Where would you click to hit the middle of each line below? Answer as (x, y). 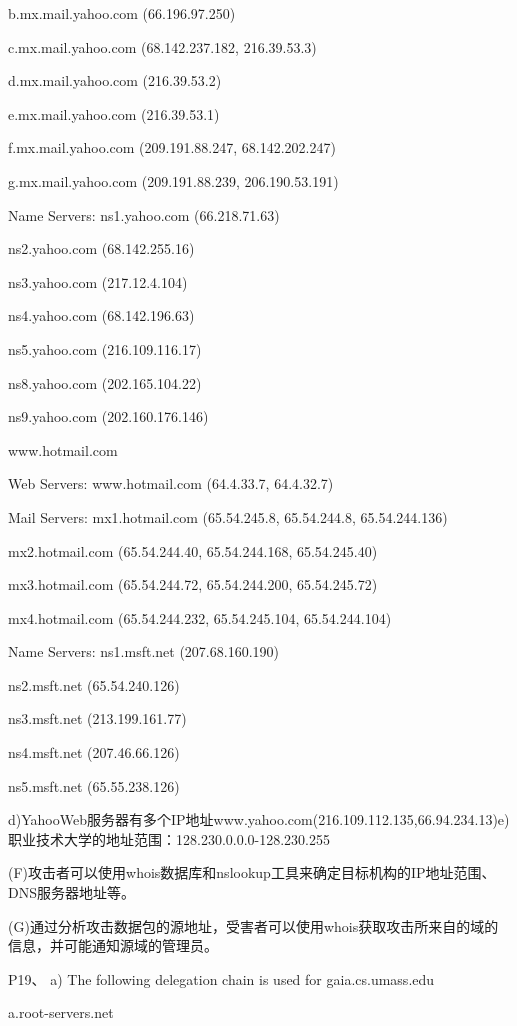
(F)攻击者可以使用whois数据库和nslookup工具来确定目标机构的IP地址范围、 (252, 872)
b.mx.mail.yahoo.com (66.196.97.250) (122, 13)
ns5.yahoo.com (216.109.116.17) (105, 348)
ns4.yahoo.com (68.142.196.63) (101, 315)
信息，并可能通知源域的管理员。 (113, 945)
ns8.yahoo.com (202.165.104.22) (105, 382)
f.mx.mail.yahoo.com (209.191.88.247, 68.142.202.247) (172, 147)
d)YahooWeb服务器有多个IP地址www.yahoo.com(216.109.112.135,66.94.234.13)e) (259, 819)
